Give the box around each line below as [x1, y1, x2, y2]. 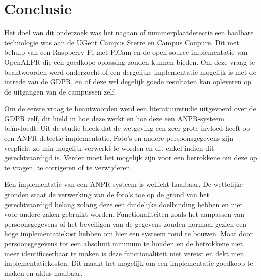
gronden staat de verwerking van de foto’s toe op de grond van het [4, 189, 209, 200]
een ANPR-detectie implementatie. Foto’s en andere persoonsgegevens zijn [4, 133, 233, 143]
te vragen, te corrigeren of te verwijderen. [4, 162, 132, 172]
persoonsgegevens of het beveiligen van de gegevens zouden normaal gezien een [4, 218, 247, 229]
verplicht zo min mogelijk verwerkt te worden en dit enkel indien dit [4, 142, 214, 153]
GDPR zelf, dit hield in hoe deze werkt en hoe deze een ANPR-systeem [4, 113, 224, 123]
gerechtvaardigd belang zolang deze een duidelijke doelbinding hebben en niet [4, 199, 243, 209]
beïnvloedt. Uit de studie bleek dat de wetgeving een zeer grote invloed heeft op [4, 123, 250, 133]
